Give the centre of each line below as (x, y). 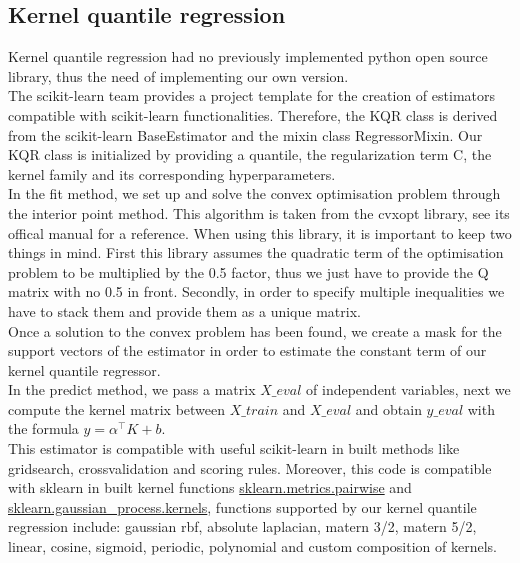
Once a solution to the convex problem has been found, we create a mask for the (255, 330)
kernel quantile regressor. (84, 369)
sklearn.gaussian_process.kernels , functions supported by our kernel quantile (242, 506)
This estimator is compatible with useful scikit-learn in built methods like (234, 448)
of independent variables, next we (408, 389)
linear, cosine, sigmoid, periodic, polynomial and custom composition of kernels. (252, 546)
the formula (43, 428)
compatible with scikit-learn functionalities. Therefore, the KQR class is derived (253, 114)
